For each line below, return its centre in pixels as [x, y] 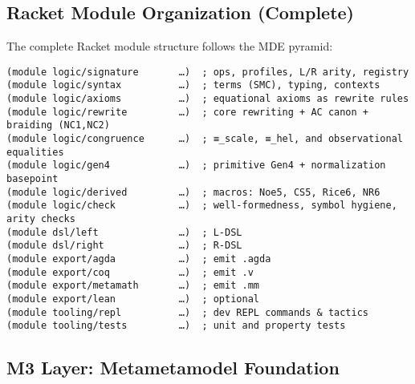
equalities [35, 152]
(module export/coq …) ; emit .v [130, 272]
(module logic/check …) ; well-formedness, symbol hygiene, [202, 206]
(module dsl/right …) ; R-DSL [124, 246]
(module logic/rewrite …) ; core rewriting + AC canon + [188, 112]
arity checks [41, 219]
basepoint [33, 179]
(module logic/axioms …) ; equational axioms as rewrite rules [208, 99]
